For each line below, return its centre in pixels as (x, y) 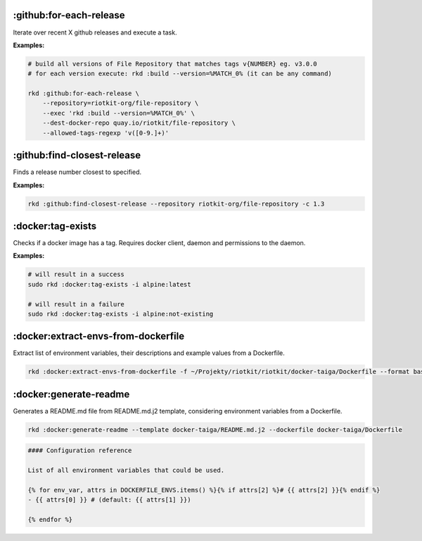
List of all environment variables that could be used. (126, 471)
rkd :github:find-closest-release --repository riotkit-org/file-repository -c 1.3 (176, 204)
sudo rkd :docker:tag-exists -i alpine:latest (109, 284)
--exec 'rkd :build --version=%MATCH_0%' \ (119, 113)
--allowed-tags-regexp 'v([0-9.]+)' (105, 133)
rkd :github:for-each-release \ (84, 94)
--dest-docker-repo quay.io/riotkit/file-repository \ (139, 123)
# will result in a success (76, 274)
